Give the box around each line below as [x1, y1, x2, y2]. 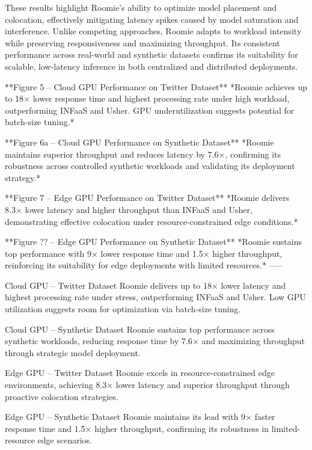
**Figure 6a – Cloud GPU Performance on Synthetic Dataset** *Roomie [5, 135, 274, 148]
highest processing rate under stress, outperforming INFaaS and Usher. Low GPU [5, 291, 306, 303]
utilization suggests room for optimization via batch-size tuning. [5, 303, 241, 315]
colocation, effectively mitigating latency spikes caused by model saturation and [5, 13, 299, 25]
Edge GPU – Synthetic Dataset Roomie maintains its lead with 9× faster [5, 410, 275, 423]
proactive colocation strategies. [5, 390, 118, 402]
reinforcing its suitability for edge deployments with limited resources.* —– [5, 259, 282, 271]
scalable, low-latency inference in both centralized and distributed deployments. [5, 60, 298, 72]
